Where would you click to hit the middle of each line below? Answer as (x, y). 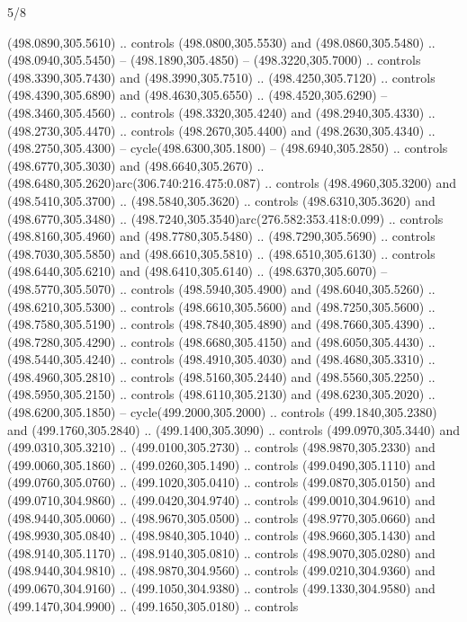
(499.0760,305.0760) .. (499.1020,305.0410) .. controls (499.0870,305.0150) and (221, 482)
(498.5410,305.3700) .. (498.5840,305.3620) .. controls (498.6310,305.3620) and (221, 200)
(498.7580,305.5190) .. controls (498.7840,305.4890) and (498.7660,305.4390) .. (221, 324)
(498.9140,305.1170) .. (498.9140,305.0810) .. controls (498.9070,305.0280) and (221, 552)
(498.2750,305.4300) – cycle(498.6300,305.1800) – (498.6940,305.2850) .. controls (228, 148)
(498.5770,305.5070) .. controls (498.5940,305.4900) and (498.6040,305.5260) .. (221, 288)
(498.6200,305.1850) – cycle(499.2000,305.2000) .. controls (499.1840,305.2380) (222, 412)
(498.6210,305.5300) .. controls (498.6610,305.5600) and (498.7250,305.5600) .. (221, 306)
